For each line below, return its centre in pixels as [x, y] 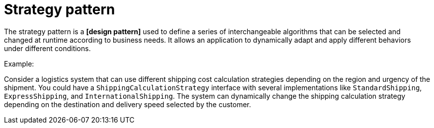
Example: [19, 64]
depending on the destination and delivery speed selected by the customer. [128, 104]
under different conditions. [47, 48]
